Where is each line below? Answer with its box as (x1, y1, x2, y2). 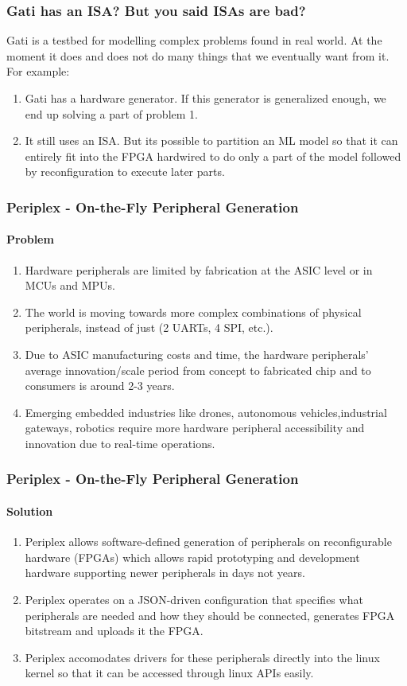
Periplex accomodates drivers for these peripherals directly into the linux (25, 649, 380, 665)
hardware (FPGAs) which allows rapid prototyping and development (25, 548, 360, 565)
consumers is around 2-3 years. (25, 377, 175, 394)
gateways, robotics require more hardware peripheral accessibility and (25, 419, 365, 436)
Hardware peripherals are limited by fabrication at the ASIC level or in (25, 261, 373, 278)
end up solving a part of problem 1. (25, 105, 198, 122)
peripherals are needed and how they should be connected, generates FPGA (25, 606, 395, 623)
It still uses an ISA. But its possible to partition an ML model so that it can (25, 132, 398, 149)
